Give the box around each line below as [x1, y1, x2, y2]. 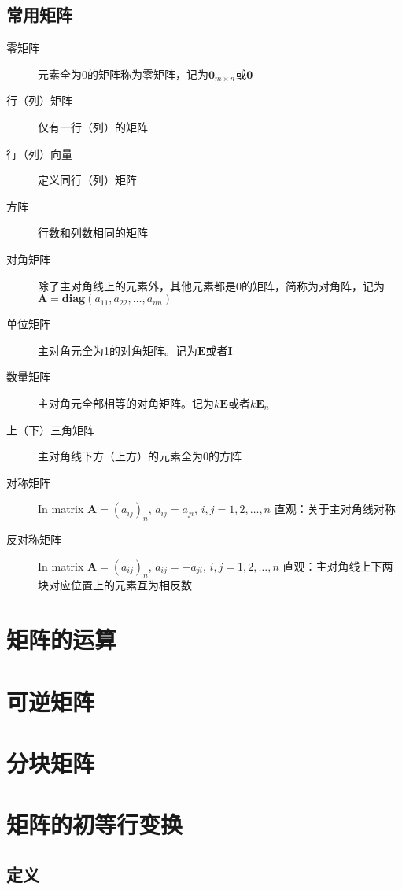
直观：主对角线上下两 [282, 557, 393, 574]
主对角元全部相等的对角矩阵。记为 [38, 394, 214, 411]
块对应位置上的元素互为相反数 [38, 577, 192, 593]
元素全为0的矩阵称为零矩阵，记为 [38, 65, 208, 82]
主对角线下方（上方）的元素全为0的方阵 [38, 448, 242, 464]
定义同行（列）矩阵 [38, 172, 137, 188]
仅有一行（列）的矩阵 [38, 118, 148, 135]
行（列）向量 [6, 145, 72, 161]
